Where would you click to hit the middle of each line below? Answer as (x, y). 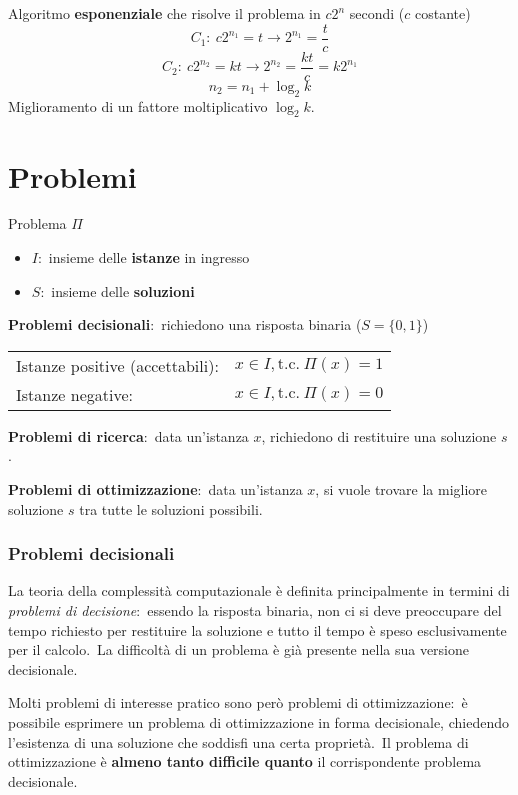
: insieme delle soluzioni (117, 290)
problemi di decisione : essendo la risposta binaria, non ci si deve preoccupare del (255, 610)
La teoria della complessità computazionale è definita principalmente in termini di (259, 590)
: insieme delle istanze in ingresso (143, 257)
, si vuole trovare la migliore (401, 489)
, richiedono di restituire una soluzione (379, 435)
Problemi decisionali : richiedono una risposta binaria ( (185, 324)
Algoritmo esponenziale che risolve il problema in (164, 13)
